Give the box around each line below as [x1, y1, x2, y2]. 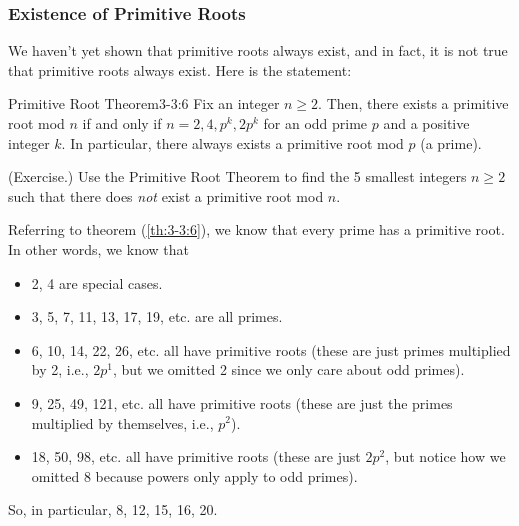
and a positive [383, 113, 470, 133]
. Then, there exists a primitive [318, 93, 509, 114]
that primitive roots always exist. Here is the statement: [8, 59, 352, 80]
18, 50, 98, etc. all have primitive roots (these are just [31, 446, 361, 467]
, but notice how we [385, 446, 506, 467]
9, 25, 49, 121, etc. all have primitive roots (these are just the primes [31, 392, 453, 413]
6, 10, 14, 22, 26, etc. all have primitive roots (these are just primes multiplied [31, 339, 511, 360]
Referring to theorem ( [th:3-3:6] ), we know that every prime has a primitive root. [8, 219, 505, 240]
